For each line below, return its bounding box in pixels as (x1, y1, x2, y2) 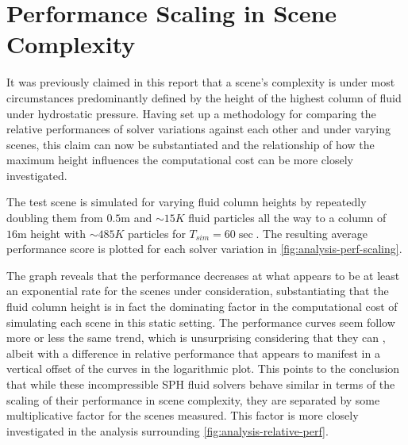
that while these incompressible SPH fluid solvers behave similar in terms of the (6, 376, 395, 392)
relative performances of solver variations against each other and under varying (6, 121, 391, 137)
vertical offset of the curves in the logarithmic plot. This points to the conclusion (6, 360, 400, 377)
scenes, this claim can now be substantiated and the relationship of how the (6, 136, 375, 152)
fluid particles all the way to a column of (188, 209, 387, 226)
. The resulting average (256, 224, 368, 241)
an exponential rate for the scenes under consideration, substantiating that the (6, 282, 389, 299)
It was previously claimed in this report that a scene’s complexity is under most (6, 74, 395, 90)
